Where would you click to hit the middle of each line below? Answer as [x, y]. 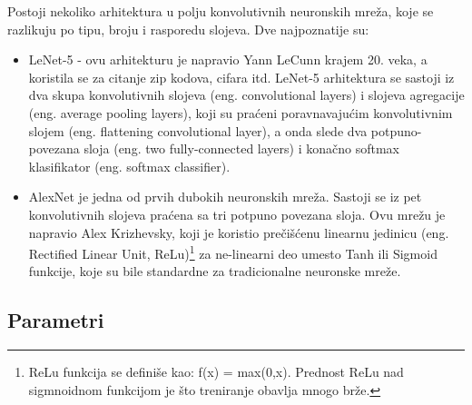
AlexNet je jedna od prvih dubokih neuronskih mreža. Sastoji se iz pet [225, 197]
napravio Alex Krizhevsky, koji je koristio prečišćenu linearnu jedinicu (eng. [239, 232]
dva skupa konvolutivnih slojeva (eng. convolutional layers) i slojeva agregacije [246, 95]
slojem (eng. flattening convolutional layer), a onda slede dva [198, 130]
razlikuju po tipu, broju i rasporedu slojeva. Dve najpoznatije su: [188, 29]
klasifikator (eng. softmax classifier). [129, 166]
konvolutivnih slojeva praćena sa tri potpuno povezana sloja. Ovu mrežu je [237, 214]
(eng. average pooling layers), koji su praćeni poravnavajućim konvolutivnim [241, 112]
